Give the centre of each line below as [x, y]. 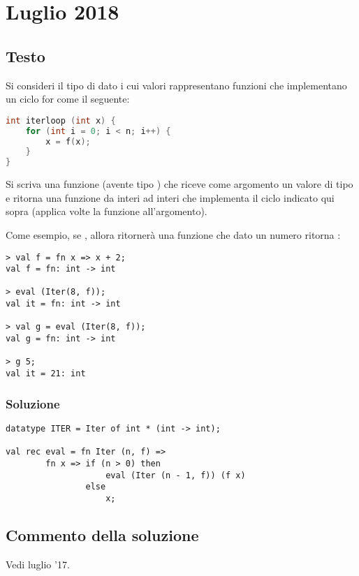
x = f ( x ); [68, 141]
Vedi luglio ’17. [38, 564]
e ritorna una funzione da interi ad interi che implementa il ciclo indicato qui [170, 197]
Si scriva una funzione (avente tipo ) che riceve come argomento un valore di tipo [179, 184]
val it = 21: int [46, 374]
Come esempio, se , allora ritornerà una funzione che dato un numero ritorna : [173, 234]
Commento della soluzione [102, 534]
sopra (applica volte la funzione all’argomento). [107, 211]
